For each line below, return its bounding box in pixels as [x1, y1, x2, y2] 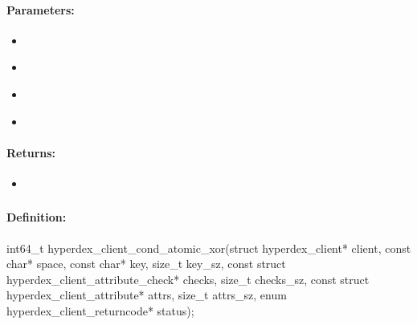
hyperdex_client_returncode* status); [6, 303, 194, 319]
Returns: [6, 144, 56, 160]
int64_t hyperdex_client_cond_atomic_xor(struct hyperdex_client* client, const [6, 239, 411, 256]
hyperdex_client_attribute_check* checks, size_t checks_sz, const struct [6, 270, 370, 287]
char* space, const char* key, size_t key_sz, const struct [6, 255, 286, 272]
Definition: [6, 209, 67, 225]
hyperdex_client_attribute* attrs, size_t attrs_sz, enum [6, 286, 287, 303]
